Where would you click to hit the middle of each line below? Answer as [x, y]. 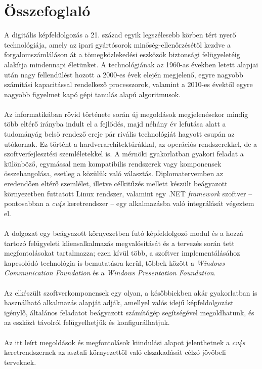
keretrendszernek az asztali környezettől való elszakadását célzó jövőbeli [115, 352]
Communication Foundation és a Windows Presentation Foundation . [110, 273]
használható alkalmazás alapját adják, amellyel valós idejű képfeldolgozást [119, 302]
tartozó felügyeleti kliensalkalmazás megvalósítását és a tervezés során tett [119, 243]
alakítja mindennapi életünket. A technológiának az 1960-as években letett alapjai [131, 64]
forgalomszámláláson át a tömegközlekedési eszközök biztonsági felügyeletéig [122, 54]
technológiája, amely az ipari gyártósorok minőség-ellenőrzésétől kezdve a [117, 44]
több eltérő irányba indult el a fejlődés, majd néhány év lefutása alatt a [115, 124]
